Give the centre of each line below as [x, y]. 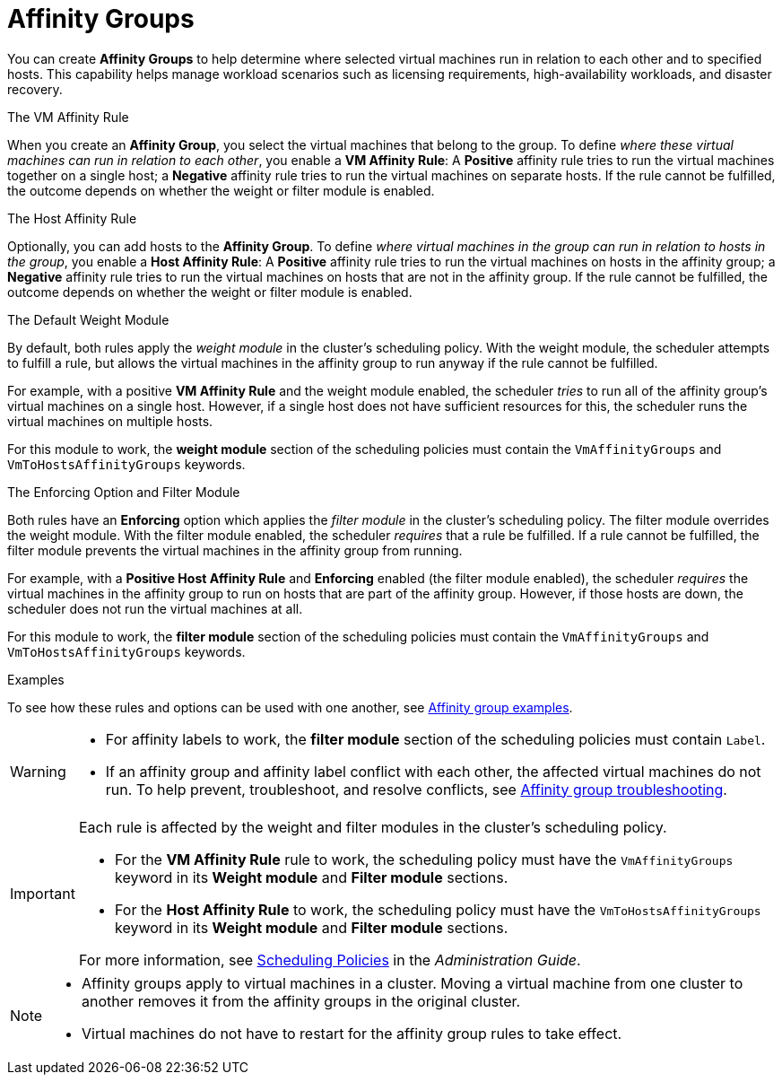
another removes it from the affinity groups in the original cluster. [301, 1001]
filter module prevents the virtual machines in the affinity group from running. [235, 550]
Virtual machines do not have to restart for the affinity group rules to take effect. [352, 1033]
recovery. [35, 89]
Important [43, 893]
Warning [38, 771]
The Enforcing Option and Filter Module [124, 492]
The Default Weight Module [88, 319]
